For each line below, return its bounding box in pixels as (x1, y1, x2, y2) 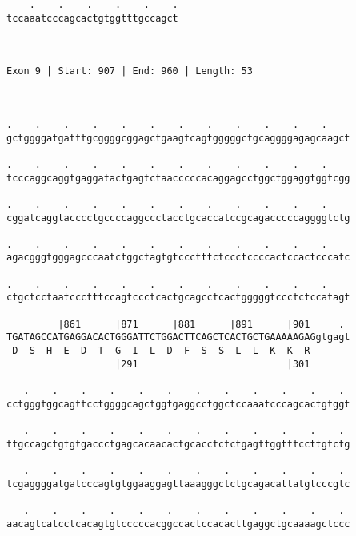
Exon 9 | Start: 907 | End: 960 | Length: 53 (6, 66, 253, 77)
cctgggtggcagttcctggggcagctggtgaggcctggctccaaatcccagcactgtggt (6, 398, 350, 410)
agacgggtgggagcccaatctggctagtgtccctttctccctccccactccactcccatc (6, 252, 350, 264)
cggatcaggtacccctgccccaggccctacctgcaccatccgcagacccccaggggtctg (6, 212, 350, 224)
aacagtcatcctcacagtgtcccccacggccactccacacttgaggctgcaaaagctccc (6, 518, 350, 530)
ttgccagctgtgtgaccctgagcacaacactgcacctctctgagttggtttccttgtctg (6, 438, 350, 450)
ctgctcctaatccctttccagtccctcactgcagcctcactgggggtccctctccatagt (6, 292, 350, 304)
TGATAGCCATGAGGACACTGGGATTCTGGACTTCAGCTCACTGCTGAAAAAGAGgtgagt (6, 332, 350, 343)
